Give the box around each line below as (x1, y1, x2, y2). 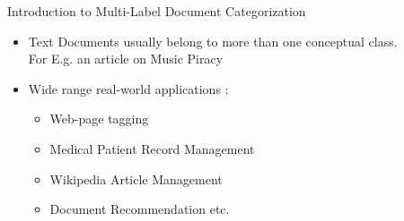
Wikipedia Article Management (49, 169, 223, 188)
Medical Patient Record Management (49, 139, 255, 157)
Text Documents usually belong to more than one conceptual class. (28, 31, 398, 50)
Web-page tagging (49, 109, 149, 128)
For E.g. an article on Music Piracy (28, 49, 224, 68)
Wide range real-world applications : (28, 79, 229, 98)
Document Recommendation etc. (49, 200, 230, 218)
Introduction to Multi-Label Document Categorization (7, 2, 306, 20)
